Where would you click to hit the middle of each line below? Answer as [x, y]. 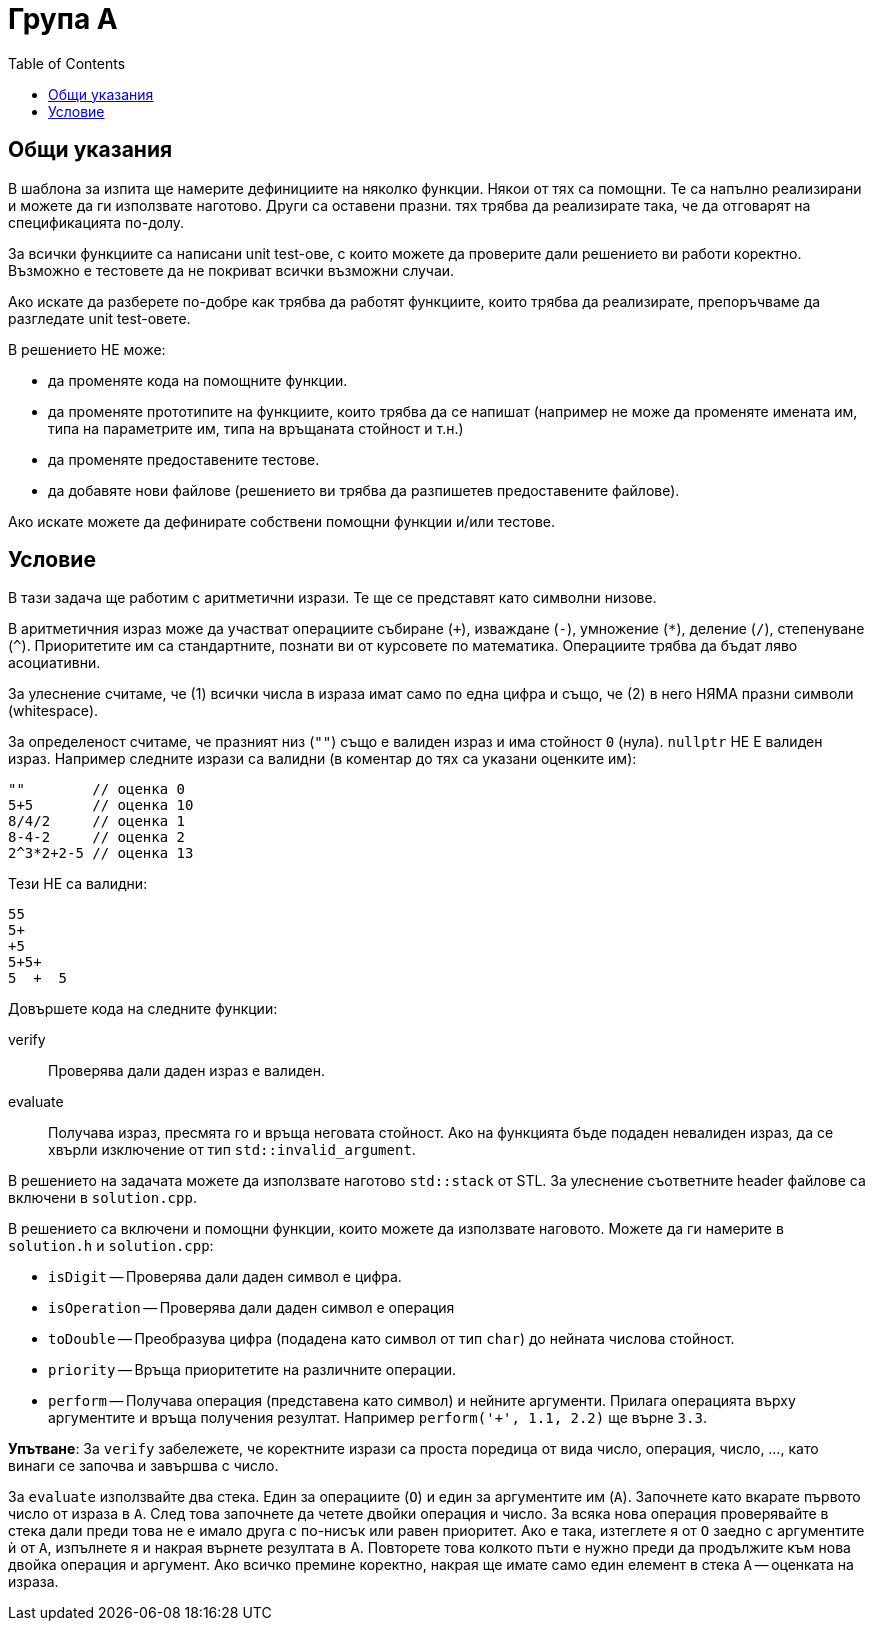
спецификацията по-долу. [96, 222]
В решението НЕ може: [87, 349]
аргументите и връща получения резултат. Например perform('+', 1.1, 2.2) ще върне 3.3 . [377, 1418]
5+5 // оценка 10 [101, 805]
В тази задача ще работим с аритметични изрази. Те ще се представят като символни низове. [332, 598]
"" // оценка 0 [97, 789]
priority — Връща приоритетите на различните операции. [252, 1370]
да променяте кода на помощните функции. [198, 380]
